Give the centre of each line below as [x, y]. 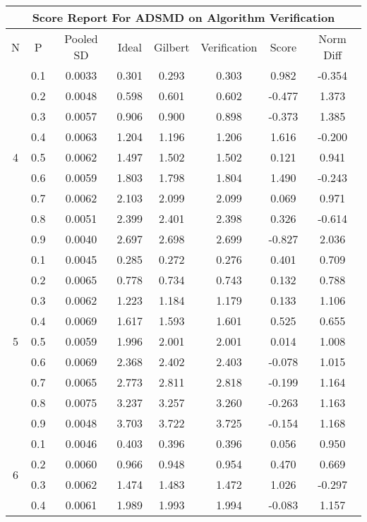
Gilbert [172, 47]
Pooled [81, 38]
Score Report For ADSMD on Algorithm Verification [183, 17]
